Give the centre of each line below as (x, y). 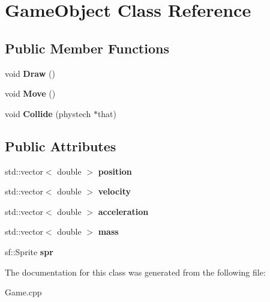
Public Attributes (61, 146)
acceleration (123, 211)
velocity (115, 191)
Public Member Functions (87, 48)
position (115, 171)
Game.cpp (23, 292)
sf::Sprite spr (29, 251)
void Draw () (30, 73)
